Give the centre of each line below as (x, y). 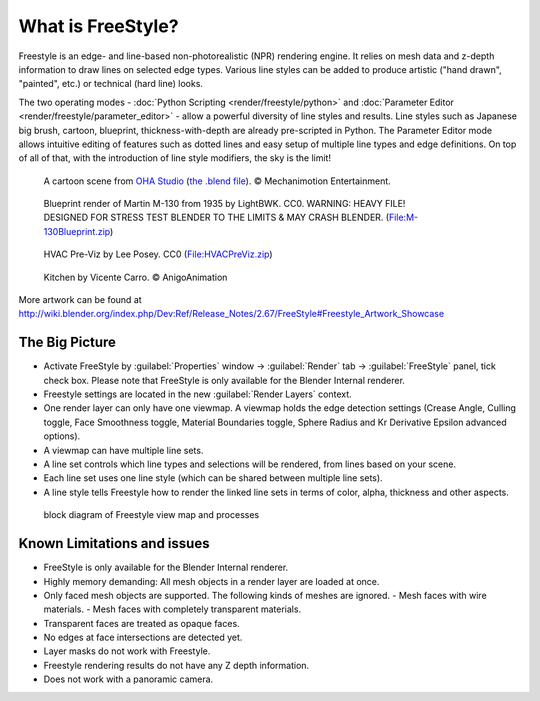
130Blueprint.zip (76, 231)
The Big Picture (67, 342)
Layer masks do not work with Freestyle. (127, 651)
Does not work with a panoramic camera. (128, 679)
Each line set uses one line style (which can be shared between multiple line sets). (213, 478)
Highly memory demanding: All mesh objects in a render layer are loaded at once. (211, 581)
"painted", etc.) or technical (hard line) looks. (111, 84)
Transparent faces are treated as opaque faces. (141, 623)
